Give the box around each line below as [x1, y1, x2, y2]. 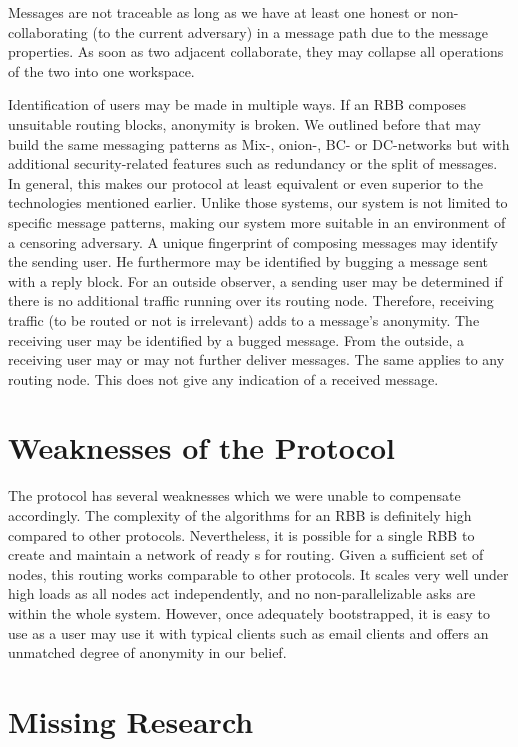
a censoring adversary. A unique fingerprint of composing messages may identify [8, 231, 498, 252]
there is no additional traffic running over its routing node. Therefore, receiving [8, 290, 494, 311]
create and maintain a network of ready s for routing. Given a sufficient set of [8, 544, 484, 565]
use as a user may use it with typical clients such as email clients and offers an [8, 622, 489, 643]
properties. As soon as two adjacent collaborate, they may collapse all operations [8, 41, 504, 62]
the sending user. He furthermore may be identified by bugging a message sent [8, 251, 489, 272]
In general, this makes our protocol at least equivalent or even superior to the [8, 172, 483, 193]
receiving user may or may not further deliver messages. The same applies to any [8, 349, 505, 370]
